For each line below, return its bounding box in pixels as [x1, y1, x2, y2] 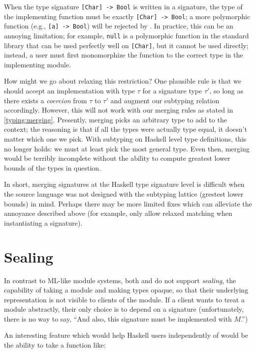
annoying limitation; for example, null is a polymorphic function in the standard [4, 30, 249, 40]
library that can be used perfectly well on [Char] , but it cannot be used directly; [4, 40, 249, 50]
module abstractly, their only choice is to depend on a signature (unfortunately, [4, 304, 244, 314]
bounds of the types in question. [4, 162, 101, 173]
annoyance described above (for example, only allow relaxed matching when [4, 208, 232, 218]
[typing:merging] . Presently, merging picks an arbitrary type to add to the [4, 114, 227, 124]
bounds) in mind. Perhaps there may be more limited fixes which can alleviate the [4, 198, 252, 208]
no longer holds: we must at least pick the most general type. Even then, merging [4, 143, 250, 153]
